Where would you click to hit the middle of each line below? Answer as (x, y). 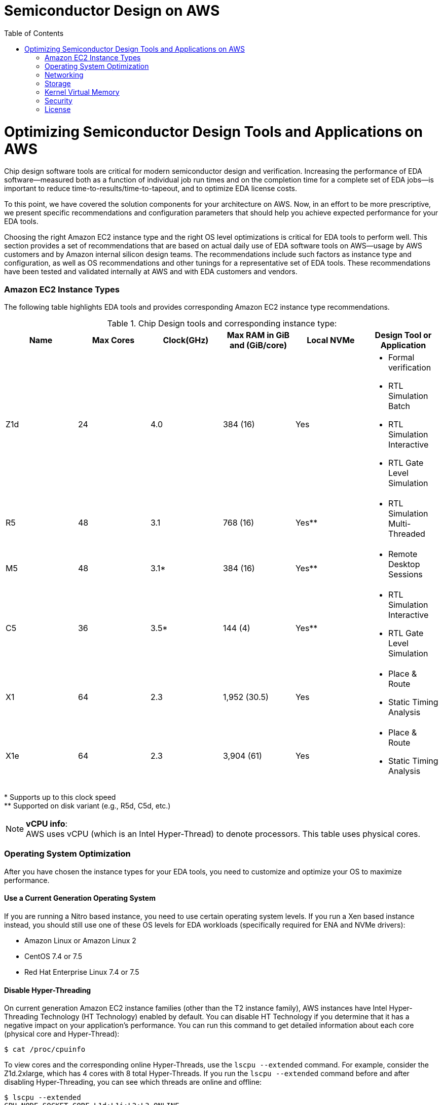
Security (59, 100)
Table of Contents (34, 33)
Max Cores (113, 340)
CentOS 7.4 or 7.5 (53, 956)
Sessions (405, 574)
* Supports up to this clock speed (60, 797)
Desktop (404, 564)
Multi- (399, 524)
